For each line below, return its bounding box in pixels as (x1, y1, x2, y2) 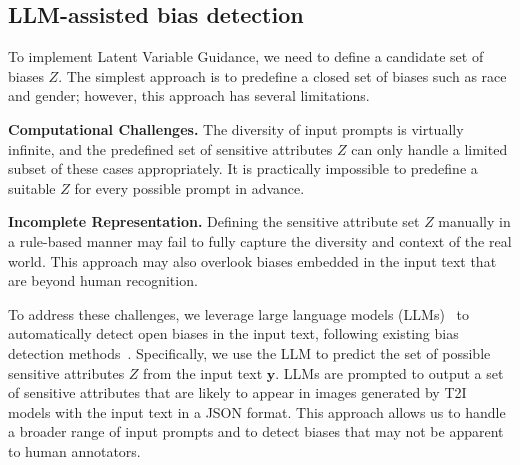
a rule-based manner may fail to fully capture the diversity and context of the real (8, 230, 512, 251)
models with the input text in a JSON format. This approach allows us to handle (8, 401, 506, 422)
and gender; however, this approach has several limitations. (8, 85, 370, 106)
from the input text (143, 362, 263, 383)
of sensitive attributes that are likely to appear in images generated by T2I (8, 382, 467, 403)
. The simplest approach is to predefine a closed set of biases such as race (58, 65, 507, 86)
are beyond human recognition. (8, 270, 198, 291)
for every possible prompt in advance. (74, 177, 305, 198)
